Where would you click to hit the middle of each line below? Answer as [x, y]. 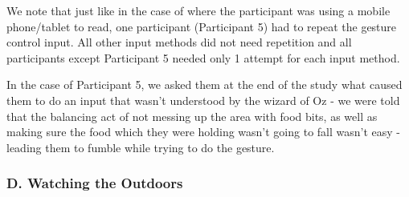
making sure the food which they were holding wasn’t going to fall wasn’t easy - [203, 132]
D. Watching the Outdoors [95, 183]
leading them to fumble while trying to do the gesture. [141, 147]
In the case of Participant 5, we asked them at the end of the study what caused [204, 84]
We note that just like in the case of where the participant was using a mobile [198, 10]
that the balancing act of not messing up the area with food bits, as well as [192, 116]
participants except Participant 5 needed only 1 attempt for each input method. [203, 57]
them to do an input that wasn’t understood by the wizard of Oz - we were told [203, 100]
